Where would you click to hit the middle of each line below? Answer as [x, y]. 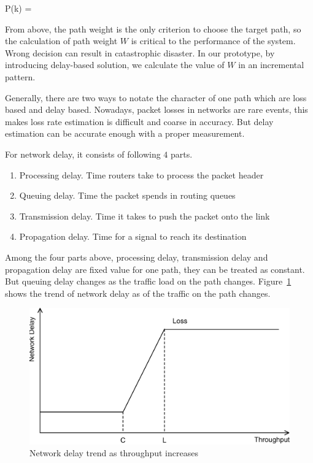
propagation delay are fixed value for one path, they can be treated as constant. [155, 269]
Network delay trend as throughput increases [114, 453]
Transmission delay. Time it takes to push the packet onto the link [145, 216]
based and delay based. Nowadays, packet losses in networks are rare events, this [156, 109]
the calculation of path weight [61, 41]
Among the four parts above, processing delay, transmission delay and [137, 257]
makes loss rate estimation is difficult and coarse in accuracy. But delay [139, 121]
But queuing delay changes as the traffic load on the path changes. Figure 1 [148, 281]
